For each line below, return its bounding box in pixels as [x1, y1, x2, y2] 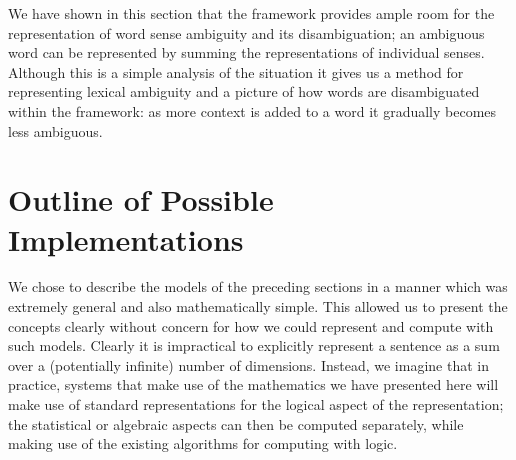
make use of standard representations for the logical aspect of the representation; [8, 394, 504, 415]
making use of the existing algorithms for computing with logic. [8, 433, 398, 454]
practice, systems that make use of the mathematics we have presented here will [8, 374, 499, 395]
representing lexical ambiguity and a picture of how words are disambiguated [8, 81, 480, 102]
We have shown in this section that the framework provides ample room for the [8, 3, 495, 23]
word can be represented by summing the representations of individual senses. [8, 42, 485, 63]
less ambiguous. [8, 120, 103, 141]
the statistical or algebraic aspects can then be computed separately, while [8, 413, 464, 434]
